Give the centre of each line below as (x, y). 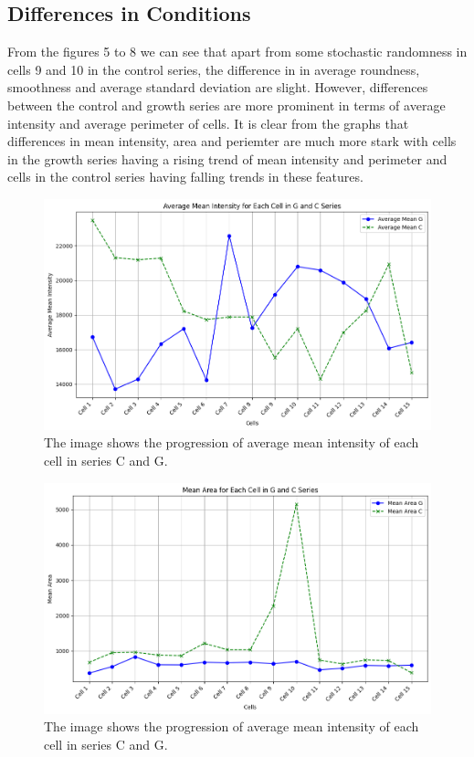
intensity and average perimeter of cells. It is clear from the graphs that (208, 123)
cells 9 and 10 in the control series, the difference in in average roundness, (214, 69)
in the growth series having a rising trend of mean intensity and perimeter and (227, 158)
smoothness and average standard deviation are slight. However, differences (218, 87)
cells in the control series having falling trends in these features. (185, 177)
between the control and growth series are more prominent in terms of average (226, 105)
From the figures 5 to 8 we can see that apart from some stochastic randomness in (237, 52)
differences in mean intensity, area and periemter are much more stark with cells (232, 141)
